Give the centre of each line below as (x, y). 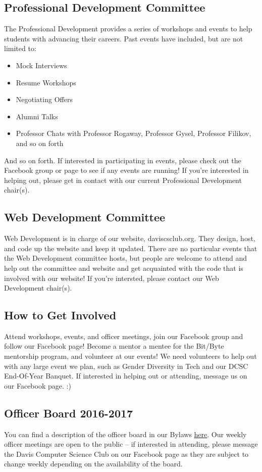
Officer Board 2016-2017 (69, 413)
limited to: (20, 48)
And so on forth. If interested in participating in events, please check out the (123, 160)
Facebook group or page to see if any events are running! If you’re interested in (126, 170)
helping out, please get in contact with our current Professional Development (123, 180)
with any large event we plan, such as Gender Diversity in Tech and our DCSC (126, 366)
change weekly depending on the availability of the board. (93, 464)
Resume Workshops (46, 82)
